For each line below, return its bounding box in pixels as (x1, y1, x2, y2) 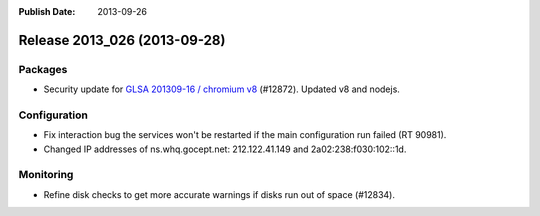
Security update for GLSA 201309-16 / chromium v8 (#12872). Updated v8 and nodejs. (43, 83, 400, 95)
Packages (18, 62, 68, 76)
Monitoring (18, 168, 74, 182)
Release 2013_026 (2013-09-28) (18, 31, 226, 49)
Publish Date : (18, 6, 76, 17)
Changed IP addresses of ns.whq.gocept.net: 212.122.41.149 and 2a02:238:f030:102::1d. (43, 143, 407, 155)
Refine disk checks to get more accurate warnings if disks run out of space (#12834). (43, 188, 395, 200)
